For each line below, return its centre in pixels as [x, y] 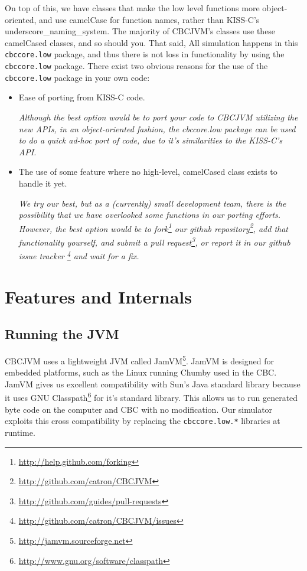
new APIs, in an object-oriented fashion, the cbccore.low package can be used [157, 128]
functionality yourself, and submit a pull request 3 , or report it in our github [154, 241]
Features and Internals [98, 296]
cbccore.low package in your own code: [77, 77]
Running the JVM [62, 334]
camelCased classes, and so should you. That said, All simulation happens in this [151, 42]
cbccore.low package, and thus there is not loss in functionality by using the [145, 54]
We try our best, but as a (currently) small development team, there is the [152, 203]
